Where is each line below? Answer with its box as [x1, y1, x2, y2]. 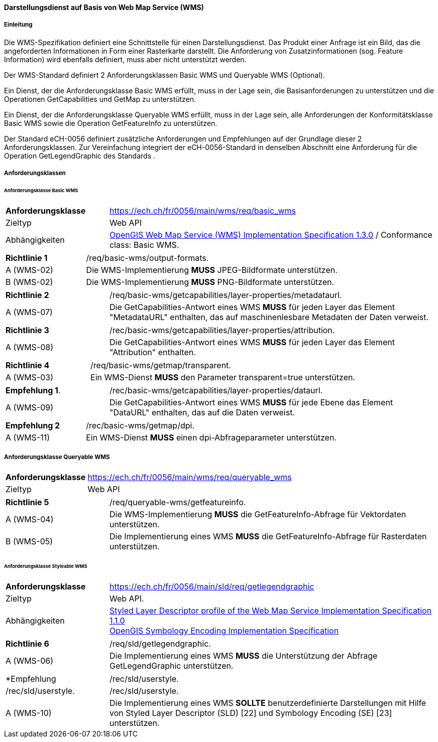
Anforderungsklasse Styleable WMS [4, 563, 87, 569]
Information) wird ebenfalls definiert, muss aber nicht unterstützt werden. [4, 55, 247, 64]
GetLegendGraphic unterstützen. [109, 661, 234, 671]
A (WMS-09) [6, 402, 54, 412]
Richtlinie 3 [6, 325, 49, 335]
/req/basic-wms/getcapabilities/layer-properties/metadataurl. [109, 289, 342, 300]
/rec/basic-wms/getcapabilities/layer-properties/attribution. [109, 325, 335, 335]
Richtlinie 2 [6, 289, 49, 300]
